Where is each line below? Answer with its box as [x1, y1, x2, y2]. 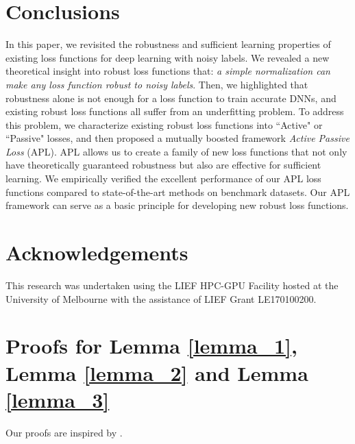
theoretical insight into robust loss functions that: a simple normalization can [5, 64, 330, 78]
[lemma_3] [5, 385, 110, 413]
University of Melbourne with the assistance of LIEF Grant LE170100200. [5, 291, 317, 306]
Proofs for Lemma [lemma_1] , [5, 332, 297, 360]
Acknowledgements [5, 238, 188, 267]
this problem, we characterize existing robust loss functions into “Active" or [5, 117, 323, 132]
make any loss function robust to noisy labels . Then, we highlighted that [5, 77, 308, 91]
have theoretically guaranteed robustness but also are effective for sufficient [5, 158, 321, 172]
